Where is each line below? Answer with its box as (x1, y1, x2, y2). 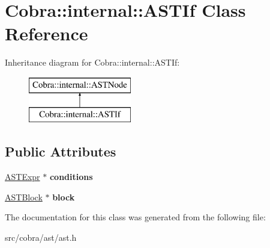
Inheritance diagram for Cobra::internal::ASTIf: (5, 56, 180, 69)
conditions (49, 170, 93, 183)
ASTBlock (5, 190, 43, 203)
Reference (5, 21, 88, 46)
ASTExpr (5, 170, 40, 183)
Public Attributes (5, 142, 116, 161)
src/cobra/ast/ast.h (5, 231, 77, 244)
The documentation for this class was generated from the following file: (5, 211, 266, 223)
